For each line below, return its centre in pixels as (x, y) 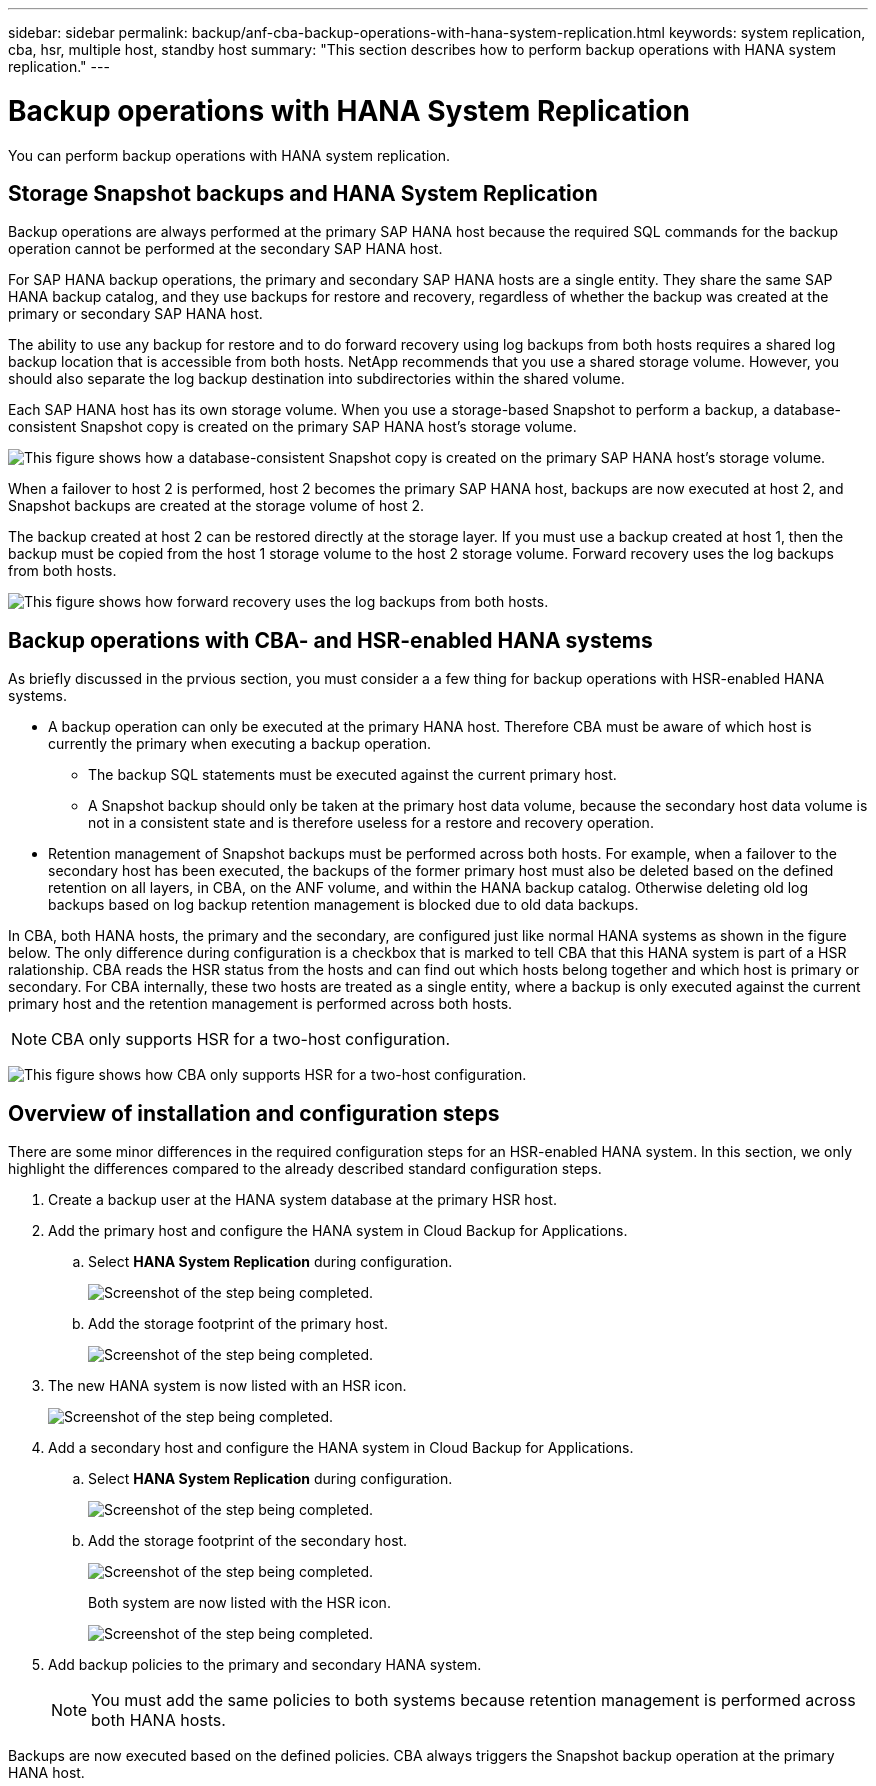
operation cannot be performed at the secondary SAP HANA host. (225, 249)
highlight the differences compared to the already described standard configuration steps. (305, 1169)
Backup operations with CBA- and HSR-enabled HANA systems (330, 640)
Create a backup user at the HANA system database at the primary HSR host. (302, 1200)
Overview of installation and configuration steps (254, 1113)
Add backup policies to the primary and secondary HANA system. (265, 1665)
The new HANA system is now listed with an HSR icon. (227, 1386)
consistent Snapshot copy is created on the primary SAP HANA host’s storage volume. (292, 427)
